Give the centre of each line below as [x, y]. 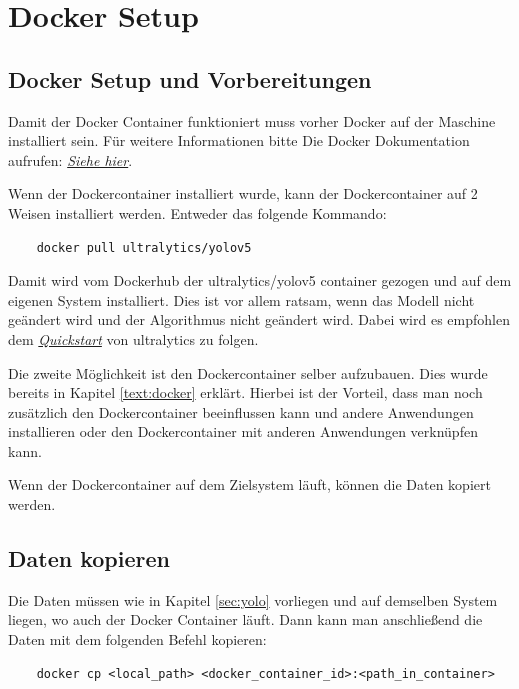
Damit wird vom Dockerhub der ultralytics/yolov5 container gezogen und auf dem [260, 280]
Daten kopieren [89, 558]
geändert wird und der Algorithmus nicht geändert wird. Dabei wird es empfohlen [259, 319]
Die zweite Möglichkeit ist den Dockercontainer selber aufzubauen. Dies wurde [248, 372]
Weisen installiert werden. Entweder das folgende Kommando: [197, 212]
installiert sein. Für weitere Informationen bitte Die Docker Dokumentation [239, 140]
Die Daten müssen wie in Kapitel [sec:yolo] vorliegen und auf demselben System [253, 599]
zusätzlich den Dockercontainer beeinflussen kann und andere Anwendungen [241, 411]
